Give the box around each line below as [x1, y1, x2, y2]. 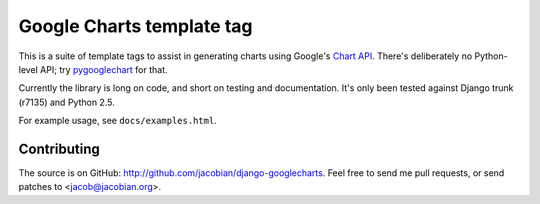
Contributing [18, 140, 100, 157]
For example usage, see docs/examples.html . [18, 115, 217, 127]
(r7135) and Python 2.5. [18, 96, 115, 108]
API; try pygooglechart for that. [40, 63, 169, 75]
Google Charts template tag [18, 15, 253, 37]
